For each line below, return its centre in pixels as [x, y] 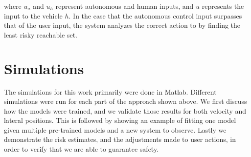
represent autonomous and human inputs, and [125, 6]
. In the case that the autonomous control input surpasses [155, 15]
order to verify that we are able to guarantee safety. [81, 149]
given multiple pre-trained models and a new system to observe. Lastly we [115, 129]
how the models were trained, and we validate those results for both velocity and [125, 110]
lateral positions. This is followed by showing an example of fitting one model [120, 120]
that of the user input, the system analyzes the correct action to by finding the [122, 25]
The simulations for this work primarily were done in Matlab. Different [110, 91]
